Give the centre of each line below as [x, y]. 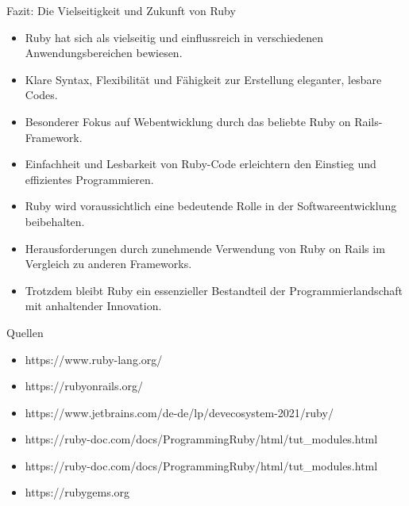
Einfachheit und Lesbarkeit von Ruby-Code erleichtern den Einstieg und [201, 164]
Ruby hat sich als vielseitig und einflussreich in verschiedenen [174, 37]
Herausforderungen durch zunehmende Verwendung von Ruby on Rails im [205, 248]
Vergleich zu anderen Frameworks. [108, 264]
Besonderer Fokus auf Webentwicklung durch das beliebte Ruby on [188, 121]
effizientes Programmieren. [89, 179]
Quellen [25, 332]
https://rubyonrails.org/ [84, 386]
